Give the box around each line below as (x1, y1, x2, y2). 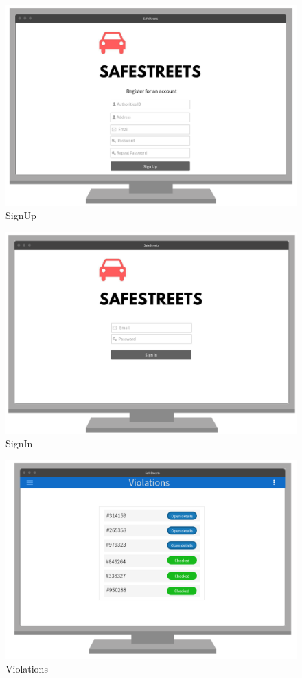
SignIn (5, 436, 33, 451)
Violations (5, 662, 48, 676)
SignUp (5, 208, 36, 223)
